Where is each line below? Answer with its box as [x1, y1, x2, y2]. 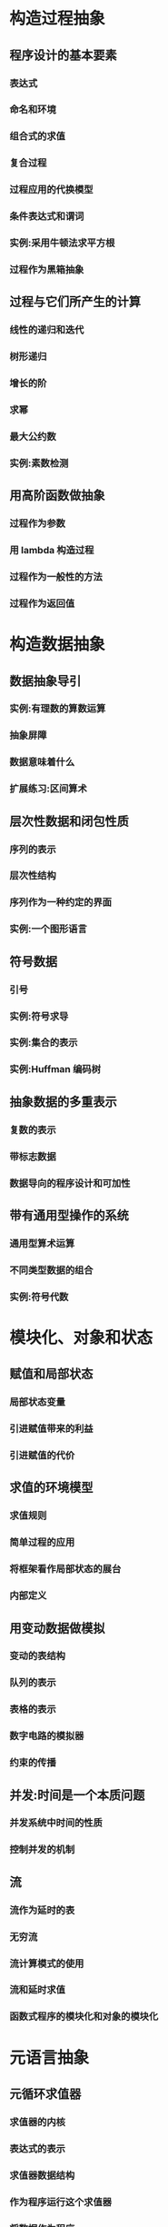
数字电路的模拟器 [9, 1730, 84, 1743]
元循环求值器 [9, 2086, 82, 2102]
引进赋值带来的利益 [9, 1423, 94, 1436]
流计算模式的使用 [9, 1957, 84, 1970]
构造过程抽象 [9, 8, 106, 29]
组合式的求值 [9, 130, 66, 143]
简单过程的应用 [9, 1536, 75, 1549]
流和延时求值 [9, 1983, 66, 1996]
